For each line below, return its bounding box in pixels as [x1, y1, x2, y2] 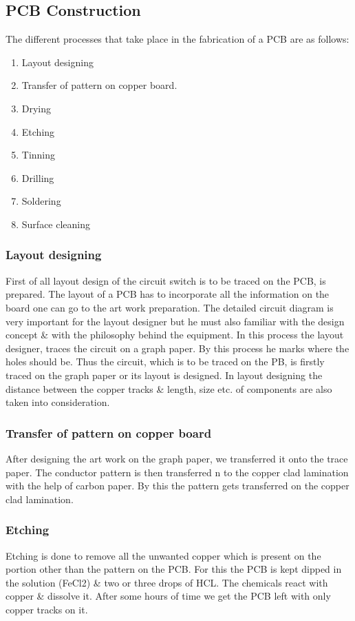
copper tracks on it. [6, 602, 88, 616]
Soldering [21, 194, 61, 208]
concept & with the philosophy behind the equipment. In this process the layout [6, 327, 344, 342]
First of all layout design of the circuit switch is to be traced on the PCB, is [6, 273, 326, 287]
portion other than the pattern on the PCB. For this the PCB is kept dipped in [6, 562, 342, 576]
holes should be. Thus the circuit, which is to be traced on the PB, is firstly [6, 354, 325, 369]
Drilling [21, 170, 54, 185]
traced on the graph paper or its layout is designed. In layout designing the [6, 367, 323, 382]
